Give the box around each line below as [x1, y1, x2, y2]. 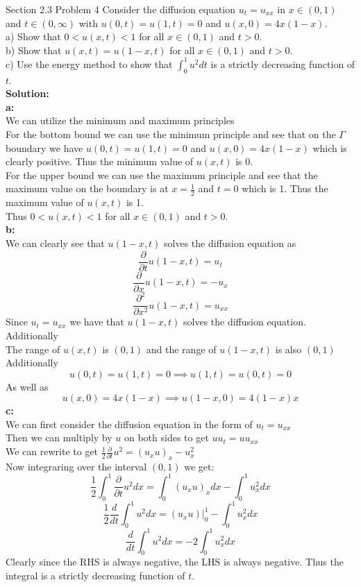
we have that [69, 314, 124, 329]
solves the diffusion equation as [164, 236, 296, 250]
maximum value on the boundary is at [6, 181, 169, 196]
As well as [6, 379, 49, 393]
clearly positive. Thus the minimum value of [6, 154, 194, 169]
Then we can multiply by [6, 430, 112, 445]
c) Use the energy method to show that [6, 56, 173, 71]
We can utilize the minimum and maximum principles [6, 113, 235, 128]
